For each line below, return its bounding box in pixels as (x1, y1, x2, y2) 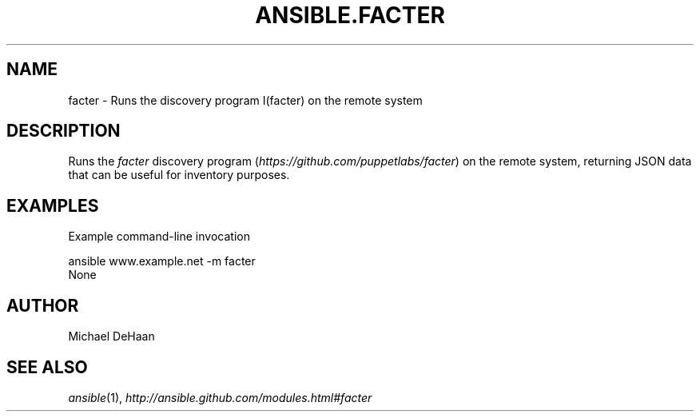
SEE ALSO (6, 356, 88, 377)
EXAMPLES (6, 195, 99, 216)
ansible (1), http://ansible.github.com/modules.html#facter (68, 390, 372, 404)
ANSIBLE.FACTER (255, 2, 445, 29)
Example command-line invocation (68, 229, 250, 244)
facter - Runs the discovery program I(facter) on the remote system (68, 93, 423, 107)
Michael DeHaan (68, 329, 155, 344)
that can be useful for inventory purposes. (68, 168, 290, 182)
